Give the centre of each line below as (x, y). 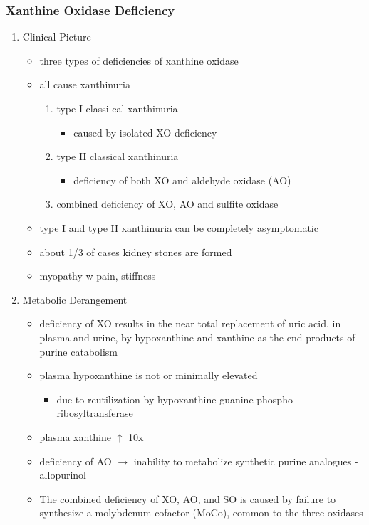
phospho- (276, 399)
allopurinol (63, 475)
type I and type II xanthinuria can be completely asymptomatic (179, 227)
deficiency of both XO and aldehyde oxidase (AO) (182, 180)
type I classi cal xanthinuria (117, 108)
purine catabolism (79, 351)
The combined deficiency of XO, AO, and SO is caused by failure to (188, 498)
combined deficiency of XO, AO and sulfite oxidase (167, 204)
